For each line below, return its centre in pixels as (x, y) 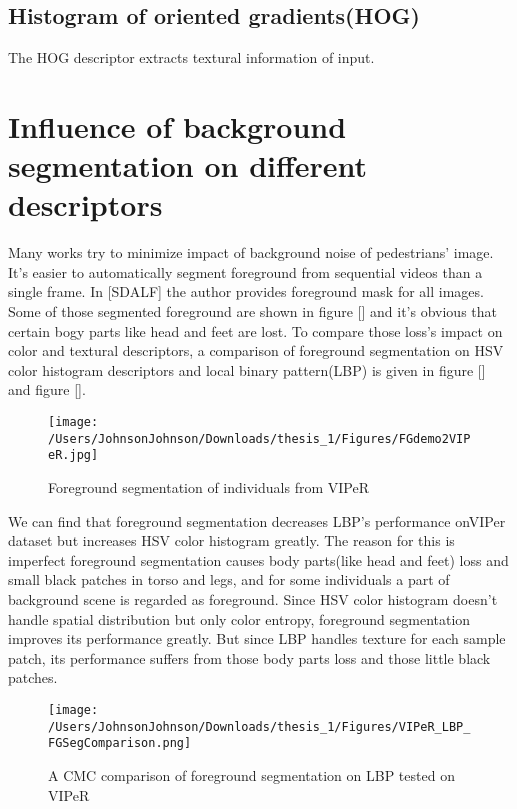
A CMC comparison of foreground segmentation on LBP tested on (251, 774)
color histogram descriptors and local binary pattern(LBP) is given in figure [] (247, 369)
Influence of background (177, 125)
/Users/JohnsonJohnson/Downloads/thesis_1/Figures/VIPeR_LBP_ (259, 726)
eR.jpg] (73, 455)
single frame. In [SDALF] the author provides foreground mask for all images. (246, 291)
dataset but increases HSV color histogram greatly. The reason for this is (231, 540)
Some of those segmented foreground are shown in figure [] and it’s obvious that (252, 311)
